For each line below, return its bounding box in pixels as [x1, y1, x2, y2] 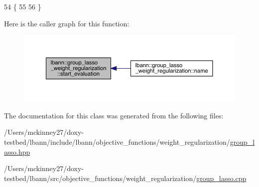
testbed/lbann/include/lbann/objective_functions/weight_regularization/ [4, 137, 230, 147]
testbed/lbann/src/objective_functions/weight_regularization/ [4, 173, 197, 183]
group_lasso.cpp [196, 173, 247, 183]
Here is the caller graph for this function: [4, 18, 129, 28]
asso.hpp [4, 146, 30, 157]
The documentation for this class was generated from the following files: [4, 110, 224, 120]
